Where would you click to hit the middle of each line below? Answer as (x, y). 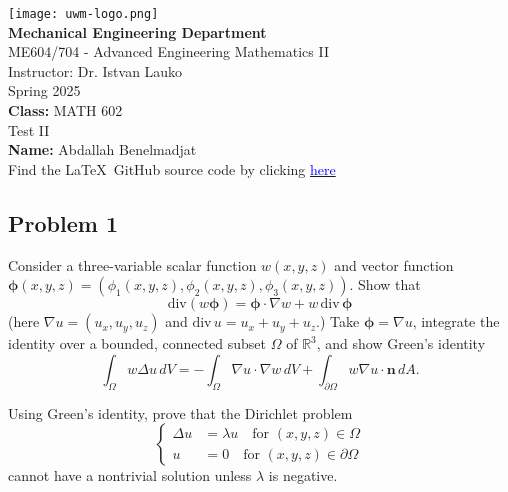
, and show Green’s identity (401, 343)
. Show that (385, 284)
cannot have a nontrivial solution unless (130, 475)
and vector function (394, 264)
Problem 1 (63, 222)
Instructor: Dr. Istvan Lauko (95, 70)
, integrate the (456, 321)
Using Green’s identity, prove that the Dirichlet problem (180, 412)
